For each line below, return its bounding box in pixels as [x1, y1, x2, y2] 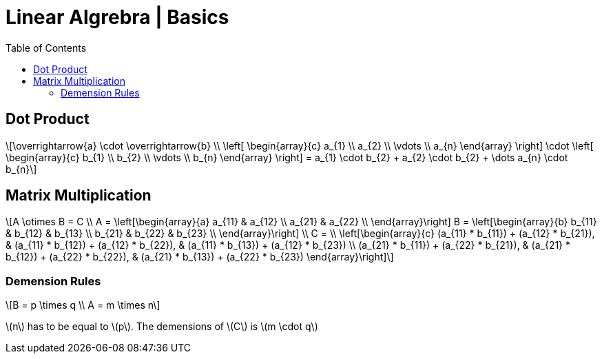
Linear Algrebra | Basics [6, 6, 229, 29]
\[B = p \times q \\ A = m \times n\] [6, 299, 160, 311]
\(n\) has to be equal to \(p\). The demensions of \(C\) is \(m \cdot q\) [6, 320, 318, 333]
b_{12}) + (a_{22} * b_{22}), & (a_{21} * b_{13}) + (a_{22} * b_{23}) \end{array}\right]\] [6, 251, 394, 263]
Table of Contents [6, 41, 87, 54]
